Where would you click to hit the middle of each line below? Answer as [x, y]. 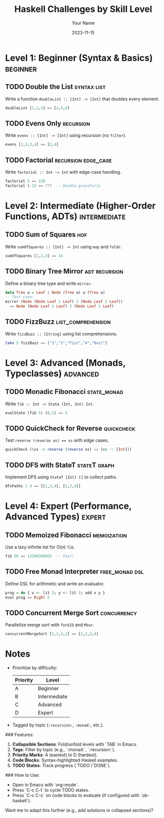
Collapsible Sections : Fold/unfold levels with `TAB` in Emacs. [75, 744]
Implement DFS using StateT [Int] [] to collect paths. [61, 477]
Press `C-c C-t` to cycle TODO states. [51, 790]
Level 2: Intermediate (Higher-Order [81, 206]
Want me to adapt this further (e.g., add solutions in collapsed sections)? [79, 811]
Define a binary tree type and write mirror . [49, 283]
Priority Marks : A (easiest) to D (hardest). [55, 755]
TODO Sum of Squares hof [46, 235]
